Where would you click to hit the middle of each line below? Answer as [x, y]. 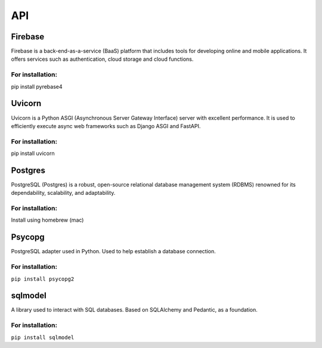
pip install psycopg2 [43, 279]
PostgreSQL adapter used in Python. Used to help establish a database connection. [113, 251]
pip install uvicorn [33, 153]
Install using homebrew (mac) [47, 220]
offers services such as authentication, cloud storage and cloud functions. [102, 59]
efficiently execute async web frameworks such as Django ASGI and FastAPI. [106, 126]
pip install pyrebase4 [37, 86]
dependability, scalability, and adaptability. [63, 193]
